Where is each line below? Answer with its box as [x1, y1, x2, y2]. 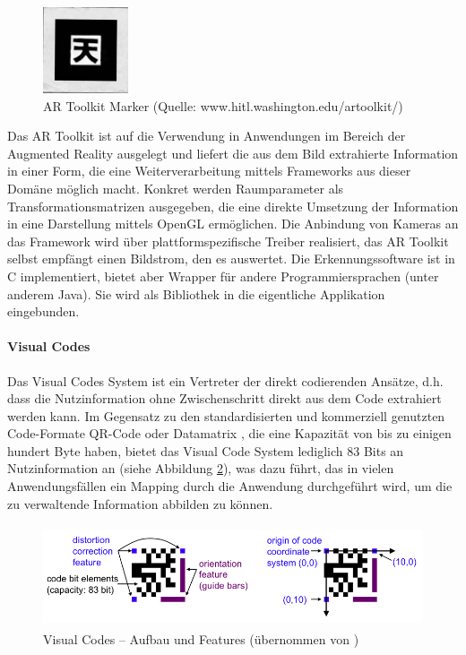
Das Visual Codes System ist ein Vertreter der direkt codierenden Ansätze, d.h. [7, 371, 444, 390]
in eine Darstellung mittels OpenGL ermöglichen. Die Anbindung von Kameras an [7, 214, 459, 233]
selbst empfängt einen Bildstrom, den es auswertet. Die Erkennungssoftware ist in [7, 249, 455, 268]
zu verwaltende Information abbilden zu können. [7, 494, 273, 513]
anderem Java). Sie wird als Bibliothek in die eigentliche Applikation [7, 284, 385, 303]
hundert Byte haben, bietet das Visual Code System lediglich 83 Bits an [7, 441, 404, 460]
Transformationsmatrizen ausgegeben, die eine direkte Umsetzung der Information [7, 196, 459, 215]
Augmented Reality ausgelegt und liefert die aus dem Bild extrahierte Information [7, 143, 459, 162]
